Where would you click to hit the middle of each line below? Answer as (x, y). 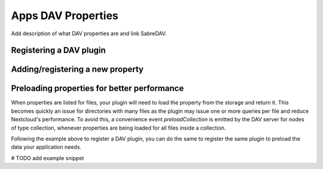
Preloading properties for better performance (97, 89)
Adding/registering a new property (77, 70)
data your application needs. (46, 147)
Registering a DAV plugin (58, 50)
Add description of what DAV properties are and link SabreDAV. (89, 33)
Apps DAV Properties (65, 16)
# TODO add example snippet (48, 158)
